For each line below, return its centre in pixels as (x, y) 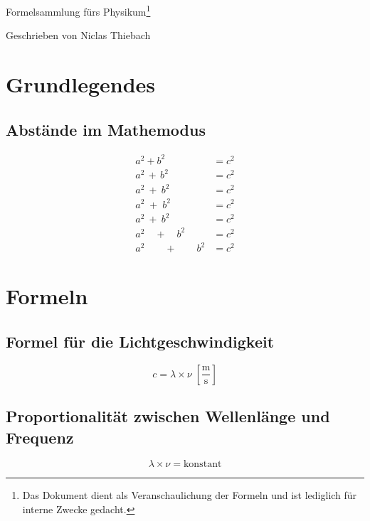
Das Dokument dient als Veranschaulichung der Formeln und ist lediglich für (190, 495)
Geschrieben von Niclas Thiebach (78, 35)
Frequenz (40, 437)
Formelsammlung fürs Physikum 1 (78, 10)
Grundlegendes (81, 84)
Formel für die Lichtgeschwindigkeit (140, 341)
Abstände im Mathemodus (106, 129)
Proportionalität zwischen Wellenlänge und (168, 416)
